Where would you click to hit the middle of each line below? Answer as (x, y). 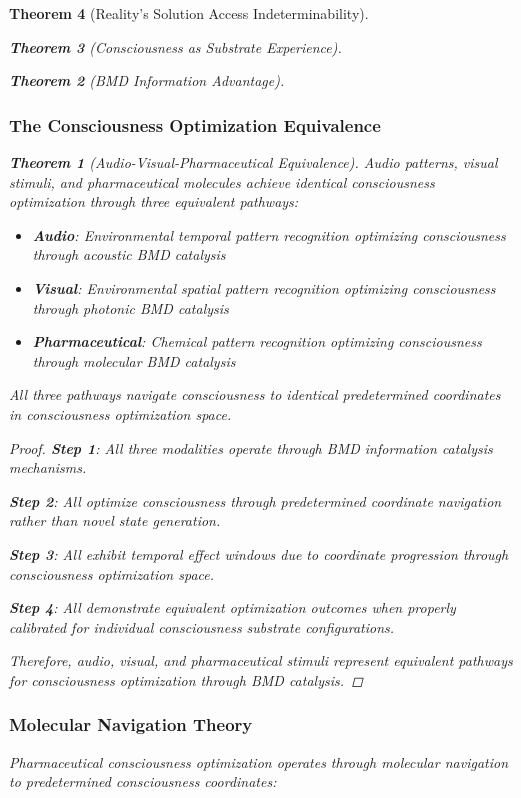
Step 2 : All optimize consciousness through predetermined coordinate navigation (255, 500)
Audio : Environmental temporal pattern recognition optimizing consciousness (269, 234)
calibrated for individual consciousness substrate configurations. (202, 626)
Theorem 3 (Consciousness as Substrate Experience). (175, 46)
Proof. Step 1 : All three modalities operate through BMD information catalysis (251, 447)
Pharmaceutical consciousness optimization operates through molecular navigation (259, 761)
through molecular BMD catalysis (134, 360)
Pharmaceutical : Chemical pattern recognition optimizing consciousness (257, 341)
